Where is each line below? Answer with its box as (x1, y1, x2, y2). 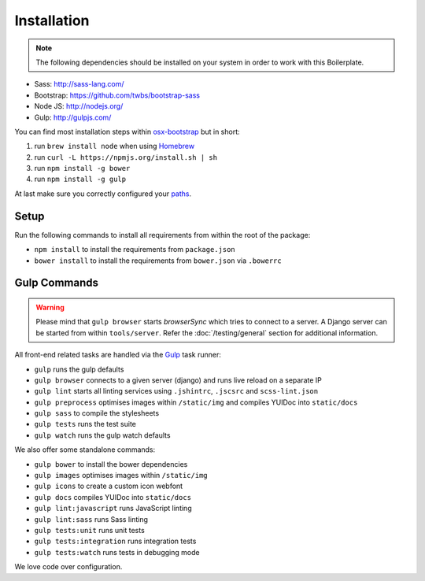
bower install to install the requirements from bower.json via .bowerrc (34, 256, 283, 265)
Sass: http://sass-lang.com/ (34, 80, 125, 89)
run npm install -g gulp (34, 174, 126, 184)
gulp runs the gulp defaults (34, 365, 124, 374)
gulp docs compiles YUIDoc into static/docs (34, 492, 192, 501)
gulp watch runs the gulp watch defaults (34, 430, 171, 440)
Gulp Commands (14, 276, 98, 290)
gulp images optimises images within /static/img (34, 471, 208, 480)
